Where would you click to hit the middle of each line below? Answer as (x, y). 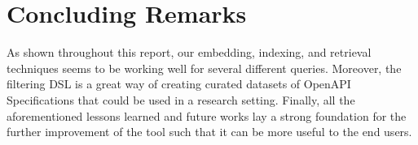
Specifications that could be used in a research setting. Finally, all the (181, 99)
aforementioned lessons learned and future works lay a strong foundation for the (207, 115)
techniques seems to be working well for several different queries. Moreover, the (204, 68)
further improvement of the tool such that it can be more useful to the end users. (209, 132)
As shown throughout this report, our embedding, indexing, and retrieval (189, 52)
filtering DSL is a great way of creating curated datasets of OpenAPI (179, 84)
